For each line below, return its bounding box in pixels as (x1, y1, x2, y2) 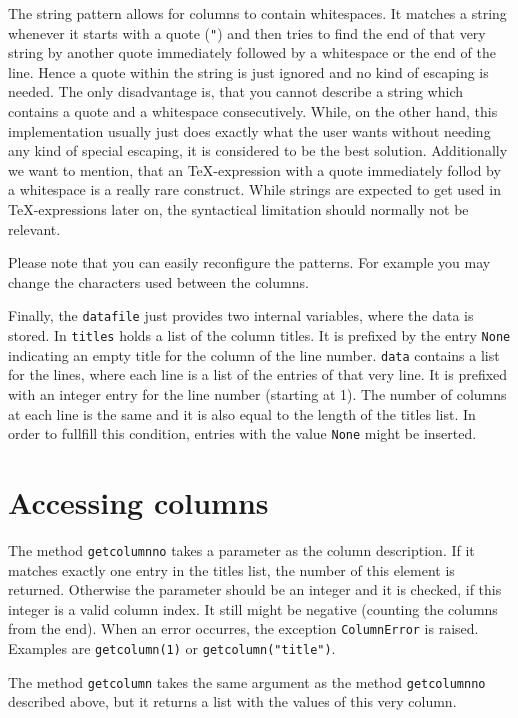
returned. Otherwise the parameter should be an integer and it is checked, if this (8, 579, 502, 600)
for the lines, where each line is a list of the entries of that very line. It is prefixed (8, 364, 508, 385)
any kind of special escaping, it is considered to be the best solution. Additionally (8, 140, 508, 161)
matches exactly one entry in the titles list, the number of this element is (8, 559, 455, 580)
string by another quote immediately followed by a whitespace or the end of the (8, 42, 496, 63)
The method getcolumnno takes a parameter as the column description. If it (8, 539, 475, 560)
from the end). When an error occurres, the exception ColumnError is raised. (8, 618, 479, 639)
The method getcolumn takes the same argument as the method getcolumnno (8, 671, 486, 692)
